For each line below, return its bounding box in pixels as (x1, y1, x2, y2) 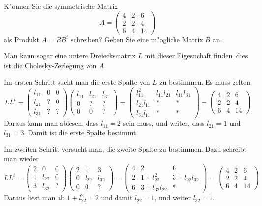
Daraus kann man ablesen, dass (4, 118, 99, 128)
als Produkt (4, 34, 39, 44)
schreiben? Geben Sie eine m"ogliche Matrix (70, 34, 203, 44)
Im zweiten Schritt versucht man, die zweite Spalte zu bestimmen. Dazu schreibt (4, 144, 247, 154)
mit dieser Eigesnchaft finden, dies (145, 51, 248, 61)
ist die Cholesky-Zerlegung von (4, 60, 97, 70)
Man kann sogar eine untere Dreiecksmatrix (4, 51, 136, 61)
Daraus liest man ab (4, 192, 65, 203)
